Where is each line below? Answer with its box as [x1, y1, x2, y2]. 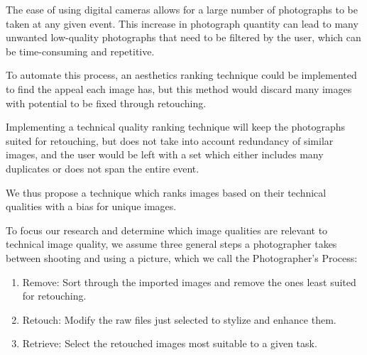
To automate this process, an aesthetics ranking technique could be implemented [6, 67, 357, 82]
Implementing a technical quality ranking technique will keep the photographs [6, 119, 346, 134]
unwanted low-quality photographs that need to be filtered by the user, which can [6, 30, 361, 45]
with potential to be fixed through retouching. [6, 95, 207, 110]
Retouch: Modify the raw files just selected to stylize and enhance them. [22, 312, 336, 327]
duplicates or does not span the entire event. [6, 160, 199, 175]
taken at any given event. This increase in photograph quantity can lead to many [6, 16, 358, 31]
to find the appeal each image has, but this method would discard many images [6, 81, 352, 96]
